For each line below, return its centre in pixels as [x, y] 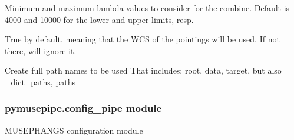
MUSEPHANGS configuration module [74, 130]
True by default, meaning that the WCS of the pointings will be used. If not [142, 39]
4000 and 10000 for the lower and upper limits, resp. [99, 19]
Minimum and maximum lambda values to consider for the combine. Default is [147, 8]
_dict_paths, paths [40, 81]
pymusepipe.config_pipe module [83, 108]
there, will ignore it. [41, 50]
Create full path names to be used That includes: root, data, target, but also [143, 70]
